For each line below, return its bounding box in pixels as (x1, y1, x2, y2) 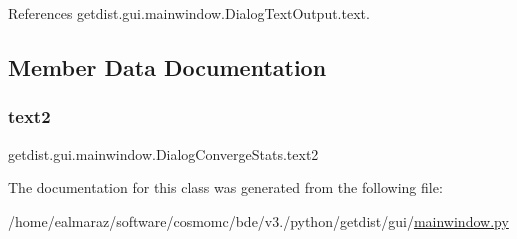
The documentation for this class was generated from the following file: (8, 177, 443, 198)
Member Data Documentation (8, 51, 327, 82)
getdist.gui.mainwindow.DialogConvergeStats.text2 (8, 143, 319, 164)
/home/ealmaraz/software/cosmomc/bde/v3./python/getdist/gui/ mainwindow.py (8, 210, 509, 231)
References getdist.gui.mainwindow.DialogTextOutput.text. (8, 3, 370, 23)
